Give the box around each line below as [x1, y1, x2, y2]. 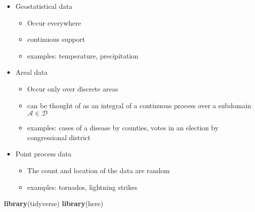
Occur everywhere [27, 17, 81, 28]
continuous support [27, 34, 85, 44]
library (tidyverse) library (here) [4, 198, 104, 209]
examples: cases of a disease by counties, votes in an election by [27, 122, 219, 133]
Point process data [15, 149, 72, 159]
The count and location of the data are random [27, 165, 170, 175]
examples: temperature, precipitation [27, 50, 139, 61]
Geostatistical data [15, 1, 73, 11]
